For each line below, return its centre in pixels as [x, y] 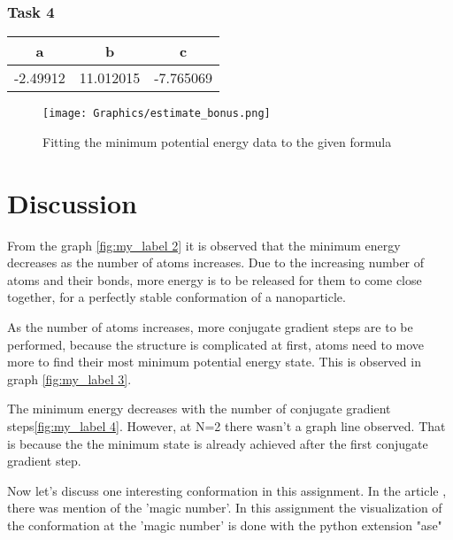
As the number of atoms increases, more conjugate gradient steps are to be [210, 326]
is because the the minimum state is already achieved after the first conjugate [218, 443]
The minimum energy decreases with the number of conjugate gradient [199, 409]
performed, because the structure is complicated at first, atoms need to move [216, 344]
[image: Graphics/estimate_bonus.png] [157, 114]
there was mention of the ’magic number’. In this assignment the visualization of [225, 508]
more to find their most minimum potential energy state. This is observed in [214, 362]
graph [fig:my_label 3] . [69, 378]
